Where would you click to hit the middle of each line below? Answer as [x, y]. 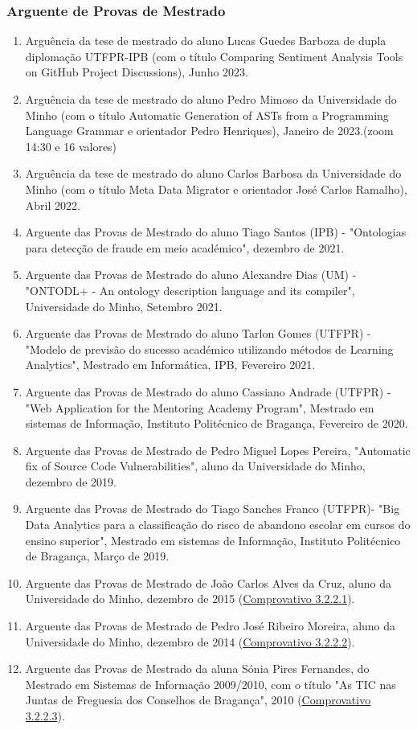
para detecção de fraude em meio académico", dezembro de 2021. [185, 247]
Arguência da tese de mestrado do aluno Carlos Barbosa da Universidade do [213, 173]
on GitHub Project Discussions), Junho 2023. [137, 72]
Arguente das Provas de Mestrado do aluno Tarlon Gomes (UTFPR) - [198, 333]
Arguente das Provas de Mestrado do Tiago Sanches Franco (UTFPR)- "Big [213, 509]
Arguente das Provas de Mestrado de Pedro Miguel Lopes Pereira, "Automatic [218, 450]
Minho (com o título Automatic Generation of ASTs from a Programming [207, 115]
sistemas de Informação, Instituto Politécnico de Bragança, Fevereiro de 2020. [217, 423]
